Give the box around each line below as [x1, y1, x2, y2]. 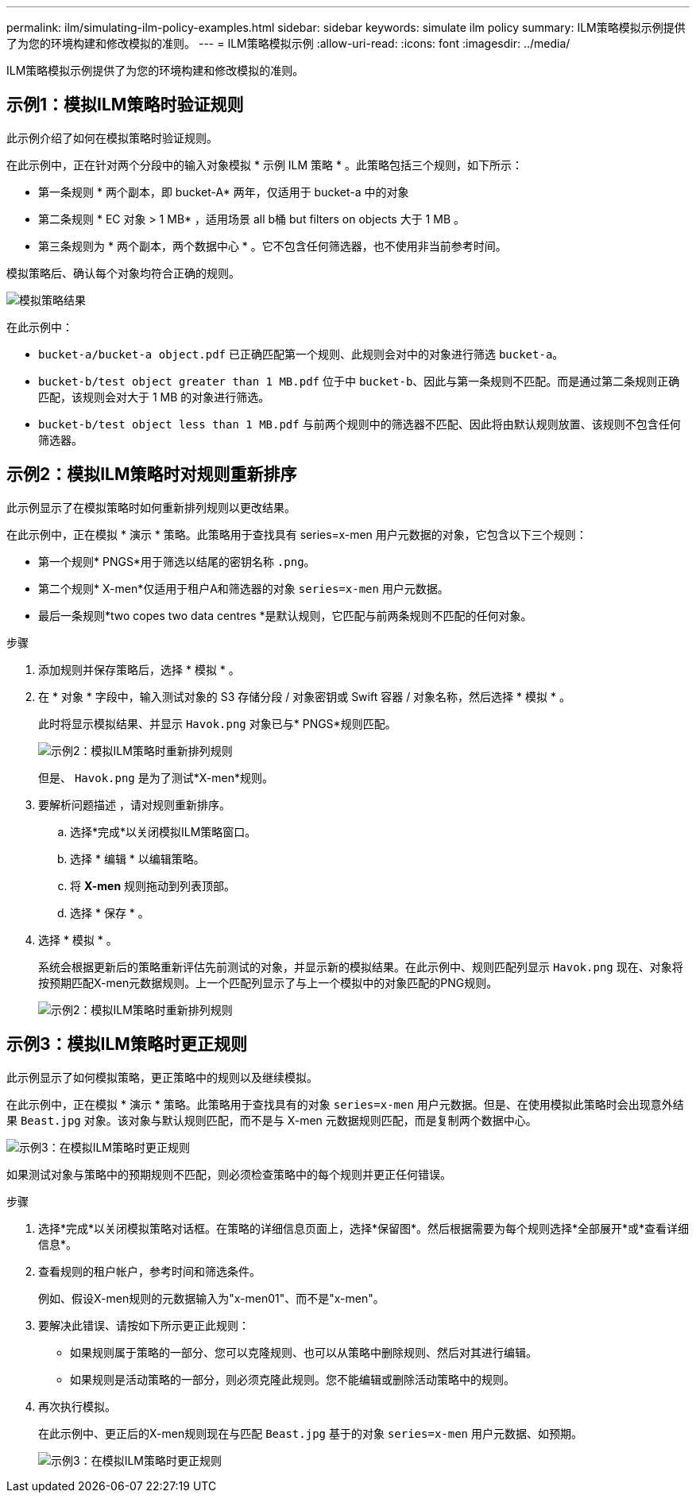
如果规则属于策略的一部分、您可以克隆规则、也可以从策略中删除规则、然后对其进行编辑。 [70, 1345, 537, 1359]
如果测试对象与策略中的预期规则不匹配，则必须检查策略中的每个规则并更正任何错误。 [6, 1167, 451, 1181]
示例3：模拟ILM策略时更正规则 [6, 1034, 247, 1055]
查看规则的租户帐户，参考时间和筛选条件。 [38, 1264, 261, 1278]
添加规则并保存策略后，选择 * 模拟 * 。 [38, 662, 240, 676]
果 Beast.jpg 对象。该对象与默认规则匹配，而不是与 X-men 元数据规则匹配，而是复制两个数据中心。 [6, 1113, 537, 1127]
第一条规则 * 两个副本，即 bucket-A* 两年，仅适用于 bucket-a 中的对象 [38, 184, 409, 199]
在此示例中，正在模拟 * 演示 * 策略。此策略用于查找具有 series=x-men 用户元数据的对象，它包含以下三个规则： [6, 527, 587, 541]
